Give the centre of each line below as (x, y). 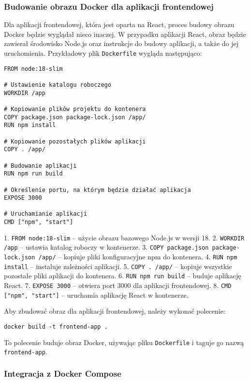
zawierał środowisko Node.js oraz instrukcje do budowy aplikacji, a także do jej (121, 43)
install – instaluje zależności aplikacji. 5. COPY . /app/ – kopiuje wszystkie (118, 266)
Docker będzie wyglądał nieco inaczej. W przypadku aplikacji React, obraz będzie (125, 34)
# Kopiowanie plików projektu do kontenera (75, 109)
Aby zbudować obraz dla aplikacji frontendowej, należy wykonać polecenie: (115, 311)
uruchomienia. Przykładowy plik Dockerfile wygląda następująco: (103, 53)
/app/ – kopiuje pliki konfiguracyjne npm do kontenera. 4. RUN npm (138, 257)
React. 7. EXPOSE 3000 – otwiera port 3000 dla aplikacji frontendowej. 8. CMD (118, 285)
